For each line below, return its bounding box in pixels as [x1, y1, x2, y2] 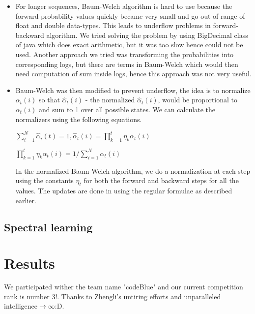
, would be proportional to [158, 94, 238, 105]
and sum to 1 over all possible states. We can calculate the [39, 104, 215, 114]
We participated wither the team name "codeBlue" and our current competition [4, 282, 243, 292]
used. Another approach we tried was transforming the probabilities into [15, 49, 233, 59]
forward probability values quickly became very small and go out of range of [15, 10, 245, 21]
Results [4, 253, 55, 273]
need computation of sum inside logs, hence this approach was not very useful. [15, 68, 252, 79]
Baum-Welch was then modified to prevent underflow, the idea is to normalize [15, 85, 251, 95]
